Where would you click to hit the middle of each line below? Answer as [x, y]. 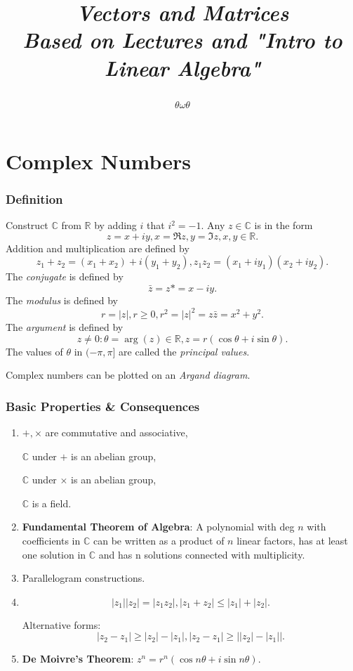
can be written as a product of [159, 540]
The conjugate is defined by [65, 276]
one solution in [54, 554]
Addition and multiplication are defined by [98, 248]
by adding [115, 225]
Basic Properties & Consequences [103, 406]
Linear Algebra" [182, 67]
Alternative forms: [61, 624]
